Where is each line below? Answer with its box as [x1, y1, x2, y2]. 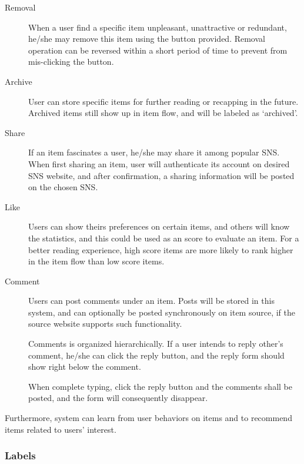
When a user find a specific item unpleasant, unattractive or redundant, [28, 21, 287, 33]
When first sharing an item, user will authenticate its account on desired [28, 157, 290, 170]
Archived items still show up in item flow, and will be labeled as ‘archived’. [28, 107, 298, 119]
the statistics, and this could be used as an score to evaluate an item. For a [28, 231, 299, 244]
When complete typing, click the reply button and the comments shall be [28, 380, 292, 392]
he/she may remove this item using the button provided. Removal [28, 32, 265, 45]
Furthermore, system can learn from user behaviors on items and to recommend [5, 412, 292, 424]
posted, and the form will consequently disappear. [28, 392, 208, 404]
